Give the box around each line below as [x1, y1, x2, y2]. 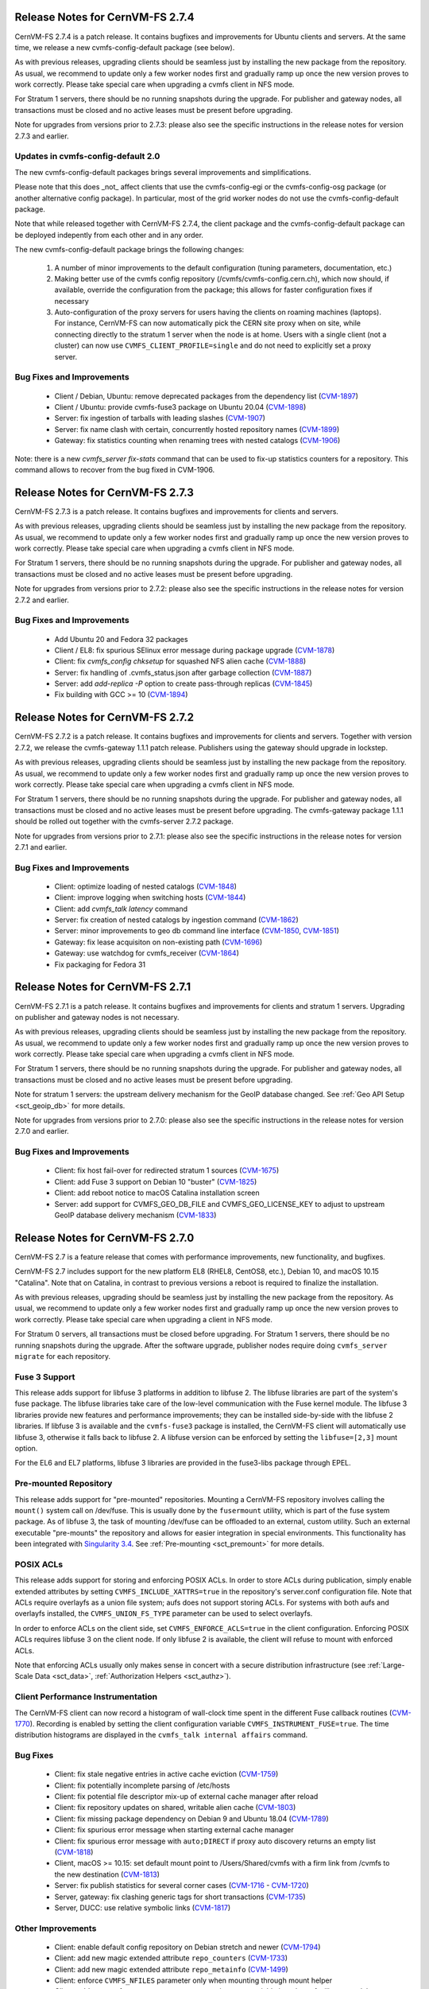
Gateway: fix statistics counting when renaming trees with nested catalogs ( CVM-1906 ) [54, 436, 341, 446]
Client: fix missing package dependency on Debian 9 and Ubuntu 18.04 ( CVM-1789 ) [54, 1814, 329, 1824]
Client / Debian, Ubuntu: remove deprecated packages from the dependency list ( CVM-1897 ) [54, 391, 359, 401]
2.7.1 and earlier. [14, 842, 68, 851]
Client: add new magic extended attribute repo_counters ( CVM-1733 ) [54, 1953, 288, 1963]
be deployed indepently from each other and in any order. [14, 230, 204, 239]
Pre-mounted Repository [14, 1478, 113, 1489]
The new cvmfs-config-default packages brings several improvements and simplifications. [14, 167, 311, 177]
